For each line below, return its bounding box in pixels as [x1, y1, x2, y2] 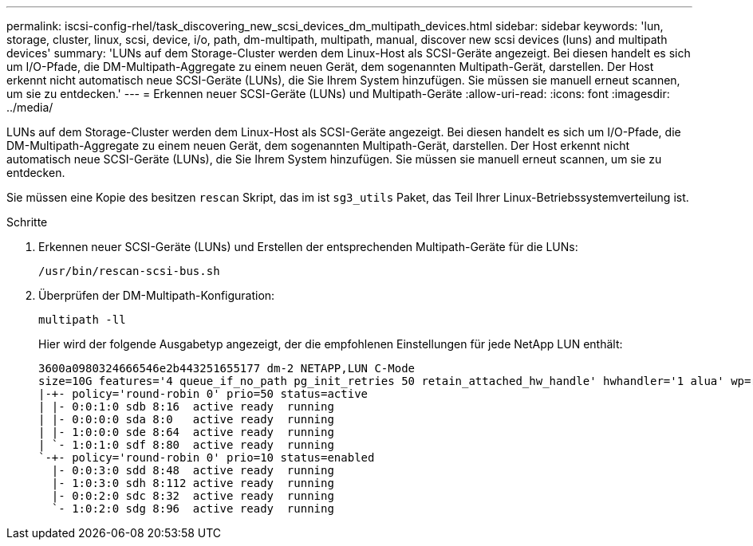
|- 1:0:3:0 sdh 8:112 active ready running [51, 477, 334, 489]
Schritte [6, 215, 48, 229]
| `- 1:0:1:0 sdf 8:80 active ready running [38, 438, 334, 451]
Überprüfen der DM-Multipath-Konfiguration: [38, 289, 275, 302]
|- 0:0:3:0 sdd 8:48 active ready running [51, 464, 334, 477]
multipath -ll [38, 313, 126, 326]
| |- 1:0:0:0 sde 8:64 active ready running [38, 426, 334, 438]
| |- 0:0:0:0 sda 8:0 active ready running [38, 413, 334, 426]
